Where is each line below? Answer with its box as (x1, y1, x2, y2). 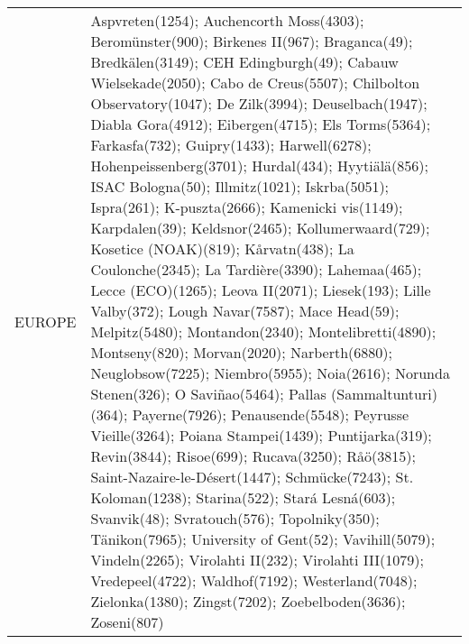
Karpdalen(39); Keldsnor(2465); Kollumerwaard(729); (90, 217, 430, 238)
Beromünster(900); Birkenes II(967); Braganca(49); (90, 31, 413, 51)
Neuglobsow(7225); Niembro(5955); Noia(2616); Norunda (90, 363, 450, 383)
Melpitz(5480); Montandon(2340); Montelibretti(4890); (90, 321, 437, 342)
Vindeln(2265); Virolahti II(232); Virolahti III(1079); (90, 549, 424, 570)
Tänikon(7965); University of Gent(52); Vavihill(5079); (90, 529, 436, 549)
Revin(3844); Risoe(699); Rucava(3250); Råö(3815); (90, 446, 416, 466)
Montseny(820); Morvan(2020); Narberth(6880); (90, 342, 392, 363)
